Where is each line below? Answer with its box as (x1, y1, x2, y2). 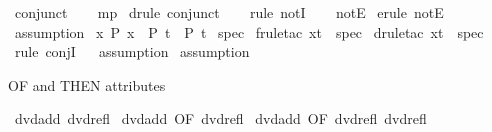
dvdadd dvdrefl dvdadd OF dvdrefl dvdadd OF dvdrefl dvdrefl (14, 108, 427, 129)
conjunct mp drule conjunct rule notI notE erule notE (14, 2, 444, 22)
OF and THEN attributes (8, 74, 166, 95)
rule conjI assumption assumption (14, 41, 250, 62)
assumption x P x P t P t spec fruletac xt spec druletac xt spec (14, 21, 484, 42)
